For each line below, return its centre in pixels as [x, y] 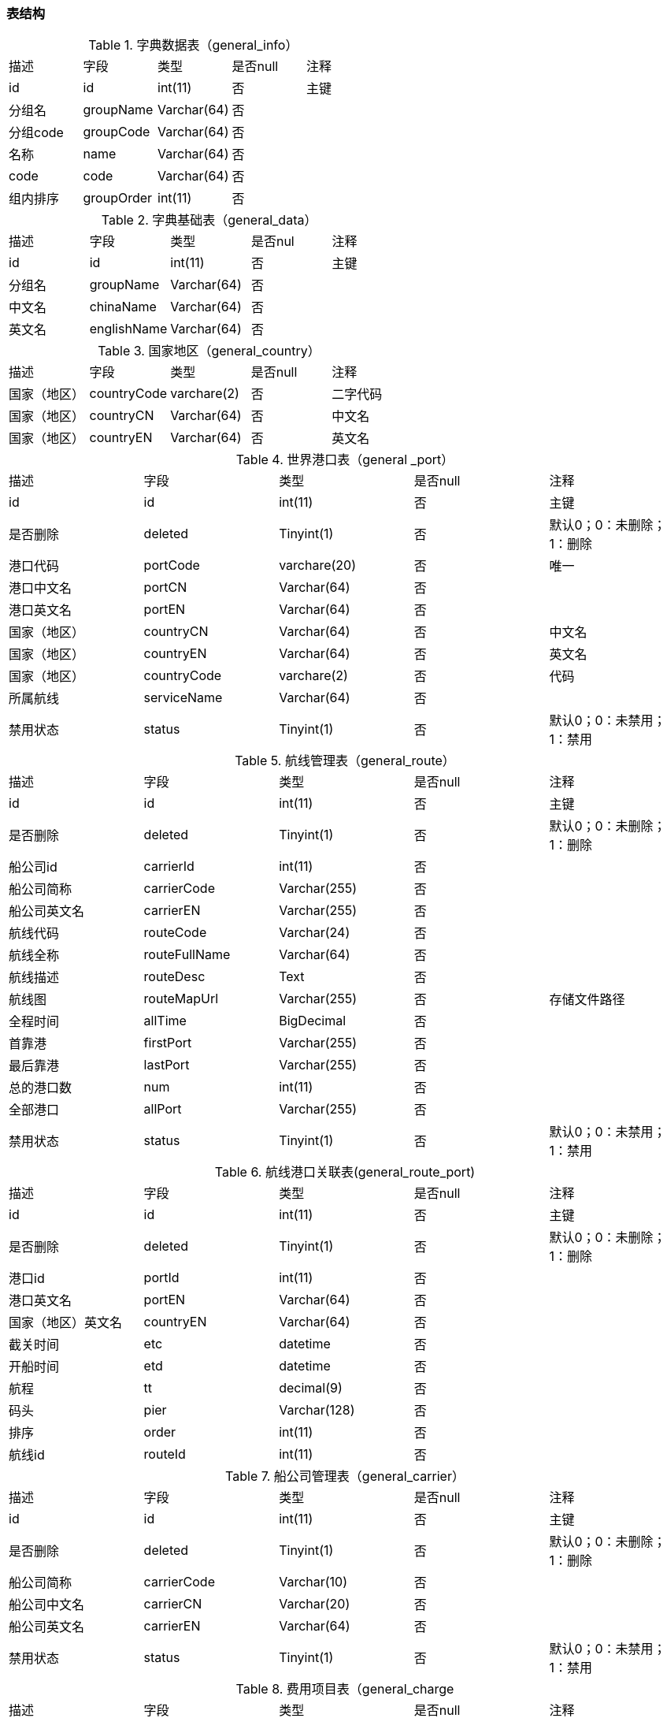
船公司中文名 [47, 1605]
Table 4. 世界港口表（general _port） [345, 460]
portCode [172, 565]
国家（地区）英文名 [66, 1323]
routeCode [175, 933]
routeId [165, 1454]
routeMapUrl [181, 999]
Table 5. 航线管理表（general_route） [345, 761]
